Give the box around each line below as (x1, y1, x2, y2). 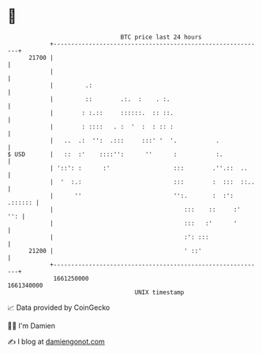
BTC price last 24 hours (120, 33, 202, 41)
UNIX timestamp (134, 288, 185, 296)
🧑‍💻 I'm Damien (7, 321, 56, 330)
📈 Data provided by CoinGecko (7, 303, 110, 312)
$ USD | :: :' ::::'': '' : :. (7, 150, 223, 158)
